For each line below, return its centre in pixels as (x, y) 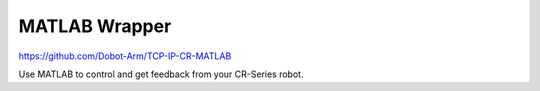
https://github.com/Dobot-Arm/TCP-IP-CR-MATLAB (125, 56)
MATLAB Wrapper (95, 26)
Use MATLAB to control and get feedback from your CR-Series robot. (161, 74)
